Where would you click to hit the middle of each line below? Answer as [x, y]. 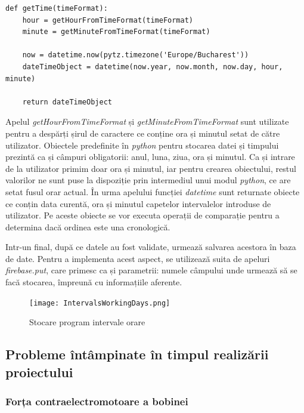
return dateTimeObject [67, 102]
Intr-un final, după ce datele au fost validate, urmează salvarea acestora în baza [151, 247]
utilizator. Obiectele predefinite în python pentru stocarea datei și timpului [142, 145]
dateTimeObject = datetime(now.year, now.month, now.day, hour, [153, 67]
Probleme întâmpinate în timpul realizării [137, 354]
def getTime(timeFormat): [57, 8]
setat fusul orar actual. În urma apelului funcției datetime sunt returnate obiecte [153, 191]
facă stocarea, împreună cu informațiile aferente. [94, 282]
